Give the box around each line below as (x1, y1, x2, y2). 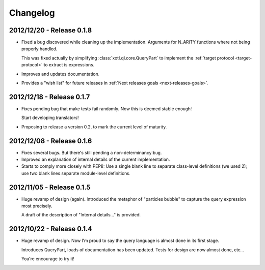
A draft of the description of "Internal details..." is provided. (21, 212, 141, 218)
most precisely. (21, 203, 53, 209)
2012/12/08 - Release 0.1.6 (9, 137, 92, 145)
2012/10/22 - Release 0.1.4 (9, 225, 93, 233)
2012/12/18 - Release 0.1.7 (9, 92, 90, 101)
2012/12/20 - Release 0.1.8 (9, 26, 92, 34)
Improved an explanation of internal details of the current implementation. (21, 156, 170, 162)
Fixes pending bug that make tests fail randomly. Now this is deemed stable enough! (21, 106, 192, 112)
